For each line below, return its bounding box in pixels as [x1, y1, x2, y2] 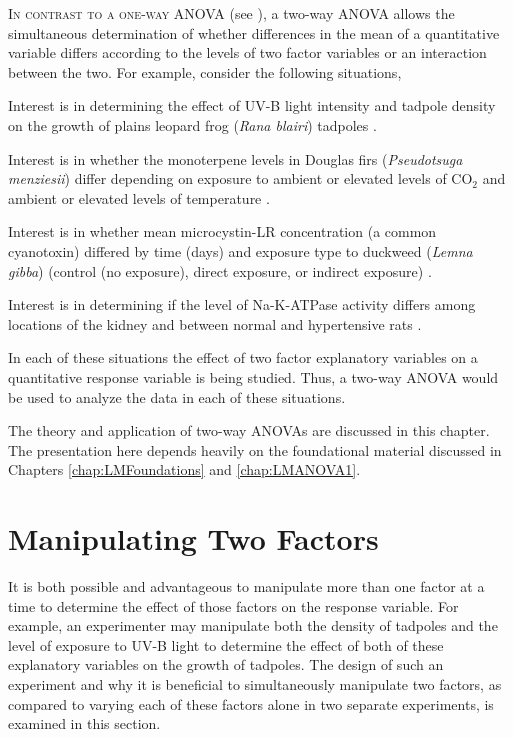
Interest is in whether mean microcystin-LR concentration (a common [8, 221, 437, 242]
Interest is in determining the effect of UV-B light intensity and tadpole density [8, 95, 496, 116]
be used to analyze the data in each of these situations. [8, 386, 346, 407]
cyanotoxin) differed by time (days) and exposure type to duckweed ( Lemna [8, 240, 473, 261]
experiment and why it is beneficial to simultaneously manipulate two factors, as [8, 673, 502, 694]
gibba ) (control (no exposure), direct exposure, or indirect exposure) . [8, 260, 432, 281]
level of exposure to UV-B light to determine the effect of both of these [8, 634, 444, 655]
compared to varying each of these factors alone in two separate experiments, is [8, 693, 494, 714]
